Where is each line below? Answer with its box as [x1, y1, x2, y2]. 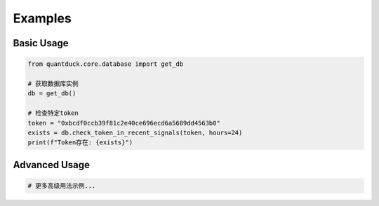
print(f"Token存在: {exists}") [27, 139, 133, 146]
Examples [13, 11, 72, 26]
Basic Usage [13, 37, 69, 49]
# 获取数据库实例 [27, 79, 79, 88]
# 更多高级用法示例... [27, 181, 96, 189]
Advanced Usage [13, 158, 91, 171]
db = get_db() [27, 90, 77, 97]
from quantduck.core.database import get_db [27, 60, 184, 68]
